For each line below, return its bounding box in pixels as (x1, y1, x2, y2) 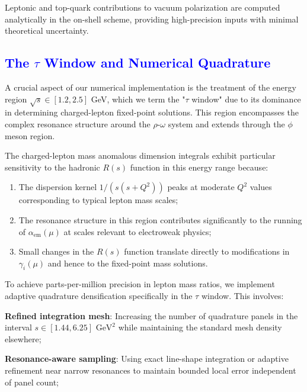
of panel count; (5, 375, 59, 388)
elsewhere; (5, 332, 41, 345)
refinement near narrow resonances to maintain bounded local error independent (5, 364, 296, 377)
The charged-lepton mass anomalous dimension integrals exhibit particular (5, 149, 276, 162)
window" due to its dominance (191, 92, 301, 105)
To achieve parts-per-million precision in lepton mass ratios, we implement (5, 278, 275, 290)
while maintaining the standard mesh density (118, 321, 282, 333)
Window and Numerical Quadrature (44, 53, 271, 72)
